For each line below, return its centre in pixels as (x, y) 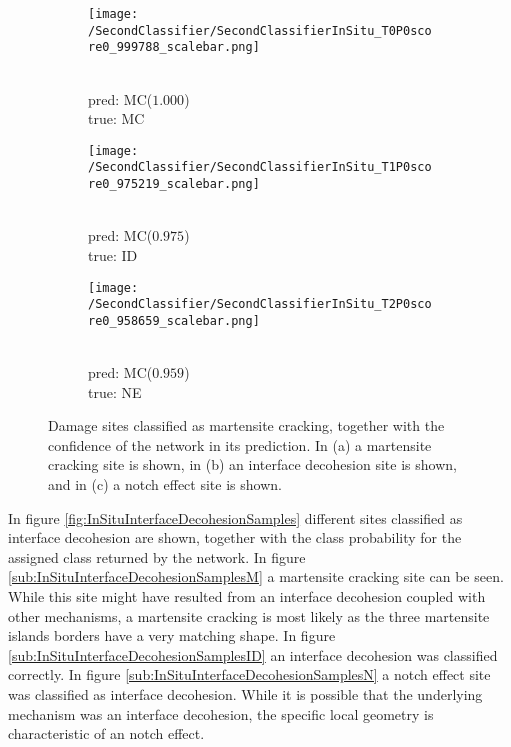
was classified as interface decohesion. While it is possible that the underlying (245, 693)
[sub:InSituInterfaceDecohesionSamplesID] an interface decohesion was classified (253, 654)
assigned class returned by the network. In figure (157, 556)
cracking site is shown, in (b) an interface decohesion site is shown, (252, 464)
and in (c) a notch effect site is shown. (165, 484)
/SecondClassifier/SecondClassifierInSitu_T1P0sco (260, 167)
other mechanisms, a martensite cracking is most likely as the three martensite (249, 615)
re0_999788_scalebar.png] (174, 47)
